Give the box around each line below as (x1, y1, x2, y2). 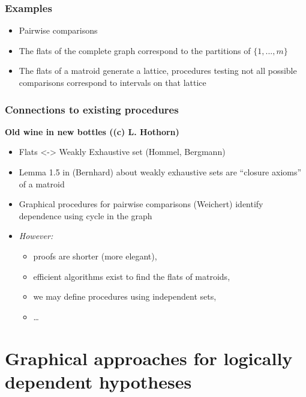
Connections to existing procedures (5, 102, 179, 117)
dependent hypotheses (5, 369, 192, 393)
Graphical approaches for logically (5, 345, 293, 370)
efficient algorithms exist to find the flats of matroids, (33, 270, 230, 282)
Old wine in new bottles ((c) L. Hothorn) (5, 125, 179, 138)
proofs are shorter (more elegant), (33, 249, 157, 262)
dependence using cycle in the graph (19, 209, 152, 222)
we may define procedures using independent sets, (33, 290, 217, 303)
